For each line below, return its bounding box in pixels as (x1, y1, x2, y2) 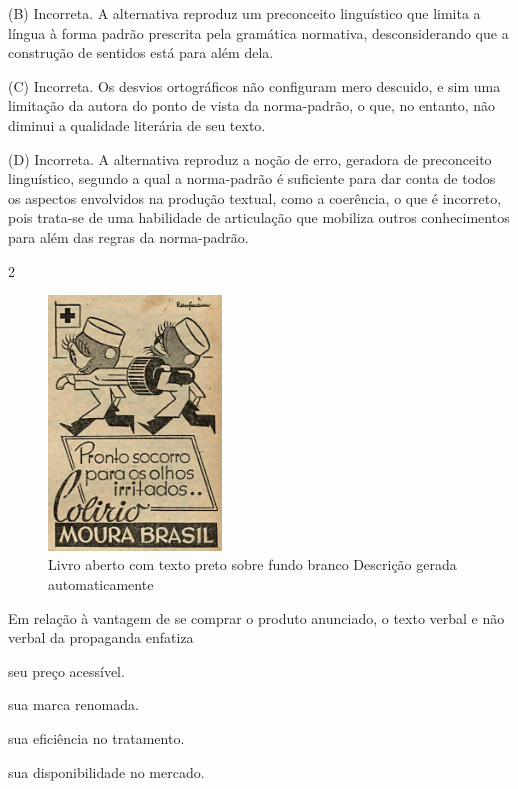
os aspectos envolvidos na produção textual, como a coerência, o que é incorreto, (8, 187, 502, 208)
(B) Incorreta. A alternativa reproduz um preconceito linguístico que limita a (8, 3, 481, 23)
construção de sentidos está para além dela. (8, 42, 274, 63)
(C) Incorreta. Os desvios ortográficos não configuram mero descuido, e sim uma (8, 75, 501, 96)
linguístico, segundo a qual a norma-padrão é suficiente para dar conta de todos (8, 168, 496, 189)
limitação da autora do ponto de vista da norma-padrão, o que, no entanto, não (8, 95, 496, 116)
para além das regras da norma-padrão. (8, 226, 249, 247)
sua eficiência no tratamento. (8, 728, 185, 749)
